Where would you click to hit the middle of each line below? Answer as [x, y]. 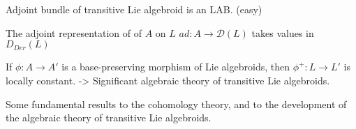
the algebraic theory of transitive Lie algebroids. [109, 117]
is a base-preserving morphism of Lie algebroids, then [176, 67]
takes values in [283, 32]
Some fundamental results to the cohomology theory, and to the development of [176, 104]
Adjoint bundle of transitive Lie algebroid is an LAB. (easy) [134, 9]
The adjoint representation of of [74, 32]
